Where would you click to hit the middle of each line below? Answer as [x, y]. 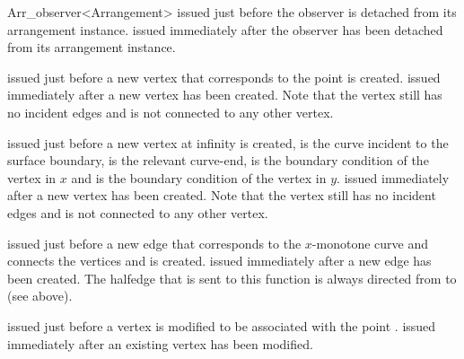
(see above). [40, 296]
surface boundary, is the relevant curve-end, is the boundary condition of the [218, 160]
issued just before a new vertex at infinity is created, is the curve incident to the [228, 142]
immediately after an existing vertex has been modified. [160, 343]
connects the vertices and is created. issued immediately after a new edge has [219, 261]
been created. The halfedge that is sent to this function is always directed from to [232, 278]
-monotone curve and [370, 243]
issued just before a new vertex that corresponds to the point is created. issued [224, 77]
